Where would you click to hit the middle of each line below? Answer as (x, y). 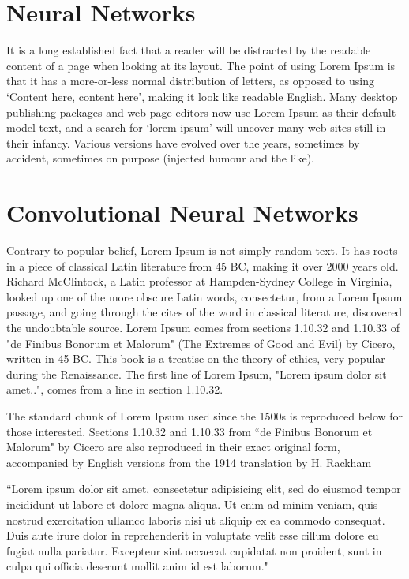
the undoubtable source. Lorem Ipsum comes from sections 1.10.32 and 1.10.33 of (203, 327)
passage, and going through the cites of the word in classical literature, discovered (204, 312)
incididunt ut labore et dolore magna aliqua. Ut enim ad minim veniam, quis (192, 504)
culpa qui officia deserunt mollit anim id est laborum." (137, 566)
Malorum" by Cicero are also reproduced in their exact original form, (173, 447)
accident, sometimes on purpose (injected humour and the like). (160, 158)
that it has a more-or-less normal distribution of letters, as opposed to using (190, 81)
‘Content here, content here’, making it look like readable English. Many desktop (202, 96)
